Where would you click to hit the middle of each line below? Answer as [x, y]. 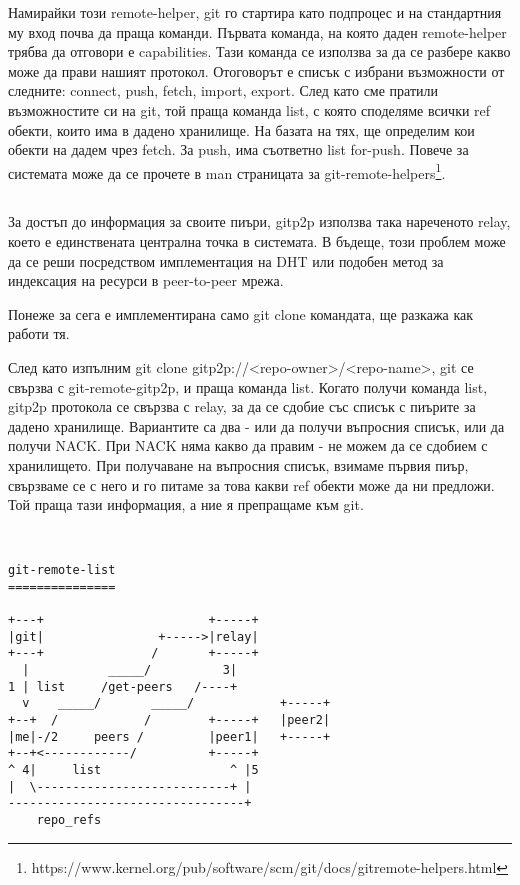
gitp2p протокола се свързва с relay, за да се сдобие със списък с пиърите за [242, 406]
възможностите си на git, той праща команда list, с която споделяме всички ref [249, 109]
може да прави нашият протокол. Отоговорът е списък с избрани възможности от [256, 70]
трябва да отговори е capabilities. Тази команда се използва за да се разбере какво [259, 51]
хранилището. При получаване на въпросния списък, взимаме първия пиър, [238, 464]
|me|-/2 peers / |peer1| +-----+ [169, 736]
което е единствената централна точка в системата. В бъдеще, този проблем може [257, 240]
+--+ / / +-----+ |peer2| [169, 719]
